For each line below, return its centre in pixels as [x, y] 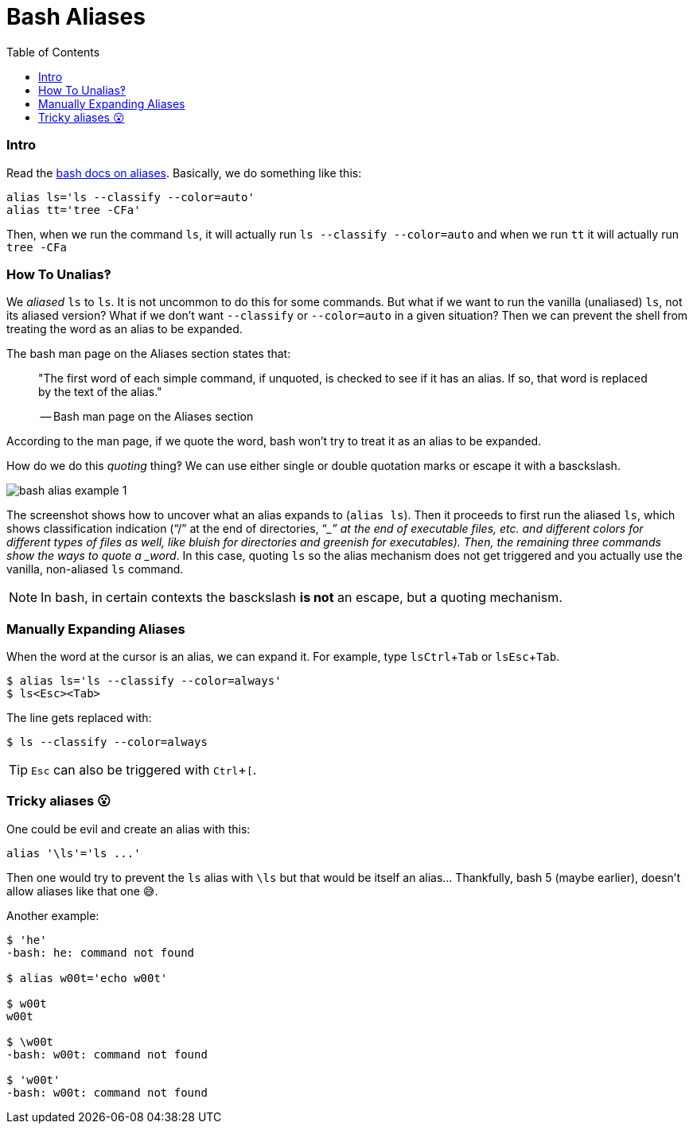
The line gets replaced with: [79, 718]
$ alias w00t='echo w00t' [87, 978]
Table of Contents [53, 52]
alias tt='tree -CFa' [74, 210]
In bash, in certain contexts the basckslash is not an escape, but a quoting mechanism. [302, 598]
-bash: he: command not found [101, 952]
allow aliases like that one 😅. [82, 891]
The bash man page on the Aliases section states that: [149, 354]
